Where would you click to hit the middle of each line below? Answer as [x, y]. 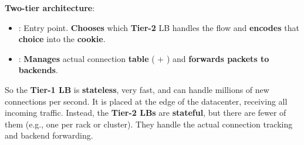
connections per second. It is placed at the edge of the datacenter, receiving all [146, 101]
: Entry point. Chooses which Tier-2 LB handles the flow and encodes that [159, 27]
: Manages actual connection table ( [87, 58]
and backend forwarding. [49, 135]
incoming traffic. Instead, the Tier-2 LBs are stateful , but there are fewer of [146, 113]
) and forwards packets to [218, 58]
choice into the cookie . [62, 39]
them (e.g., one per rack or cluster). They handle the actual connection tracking [149, 124]
